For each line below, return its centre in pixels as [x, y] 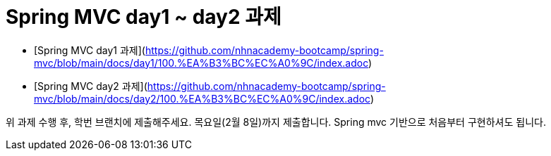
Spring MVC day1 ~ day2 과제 [144, 17]
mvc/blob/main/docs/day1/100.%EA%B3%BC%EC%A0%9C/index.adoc [201, 63]
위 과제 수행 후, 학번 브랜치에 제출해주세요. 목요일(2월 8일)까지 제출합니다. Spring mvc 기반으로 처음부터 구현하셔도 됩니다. [276, 122]
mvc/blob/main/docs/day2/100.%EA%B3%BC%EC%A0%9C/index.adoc [202, 98]
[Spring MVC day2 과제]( [91, 86]
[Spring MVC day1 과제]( [90, 50]
